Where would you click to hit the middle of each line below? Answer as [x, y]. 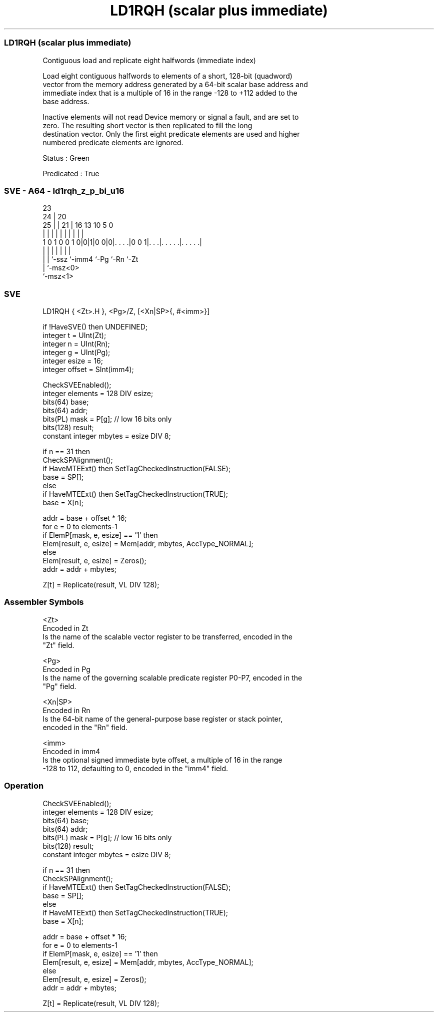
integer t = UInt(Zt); [74, 335]
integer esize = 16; [73, 361]
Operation [24, 786]
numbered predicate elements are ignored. [113, 142]
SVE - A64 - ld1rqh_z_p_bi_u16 [64, 191]
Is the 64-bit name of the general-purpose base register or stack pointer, [163, 719]
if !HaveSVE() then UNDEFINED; [95, 327]
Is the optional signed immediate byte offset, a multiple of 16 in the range [162, 760]
